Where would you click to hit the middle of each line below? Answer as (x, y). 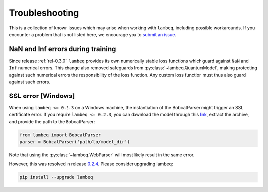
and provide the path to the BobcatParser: (52, 121)
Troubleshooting (44, 13)
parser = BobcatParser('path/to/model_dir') (75, 142)
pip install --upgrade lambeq (56, 177)
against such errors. (30, 82)
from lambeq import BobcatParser (60, 135)
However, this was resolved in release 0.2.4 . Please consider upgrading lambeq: (91, 164)
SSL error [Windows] (42, 96)
